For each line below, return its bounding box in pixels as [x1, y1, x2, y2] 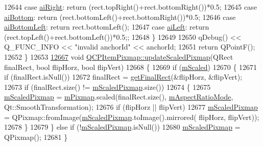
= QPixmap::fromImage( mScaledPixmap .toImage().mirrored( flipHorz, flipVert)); [4, 111, 259, 122]
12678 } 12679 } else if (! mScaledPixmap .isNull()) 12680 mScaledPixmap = [4, 121, 241, 132]
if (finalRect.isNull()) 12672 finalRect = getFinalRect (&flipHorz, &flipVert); [4, 71, 243, 82]
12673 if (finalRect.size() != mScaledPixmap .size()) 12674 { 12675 [4, 81, 211, 92]
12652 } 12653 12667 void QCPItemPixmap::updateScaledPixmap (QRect [4, 51, 233, 62]
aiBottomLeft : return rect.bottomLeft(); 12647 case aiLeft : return [4, 21, 209, 32]
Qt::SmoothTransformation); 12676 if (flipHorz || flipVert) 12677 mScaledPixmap [4, 101, 258, 112]
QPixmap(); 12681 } [4, 131, 68, 142]
